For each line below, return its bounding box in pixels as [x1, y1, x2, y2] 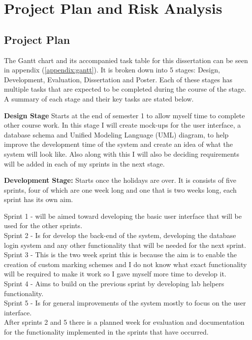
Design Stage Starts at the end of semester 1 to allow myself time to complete [4, 110, 245, 120]
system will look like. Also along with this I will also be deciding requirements [4, 148, 240, 159]
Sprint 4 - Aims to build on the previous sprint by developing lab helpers [4, 278, 224, 289]
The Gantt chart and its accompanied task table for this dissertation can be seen [4, 55, 248, 65]
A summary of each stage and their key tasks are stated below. [4, 93, 194, 103]
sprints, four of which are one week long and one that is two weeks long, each [4, 184, 237, 195]
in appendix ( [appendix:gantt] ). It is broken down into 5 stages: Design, [4, 65, 220, 75]
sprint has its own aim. [4, 194, 73, 204]
